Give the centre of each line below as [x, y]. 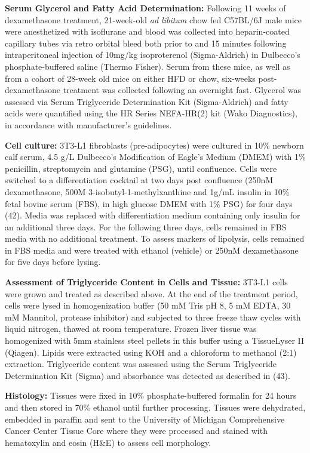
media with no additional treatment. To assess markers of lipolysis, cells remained [155, 238]
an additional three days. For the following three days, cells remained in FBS [146, 226]
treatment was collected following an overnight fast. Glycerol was [182, 90]
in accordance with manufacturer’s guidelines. [88, 124]
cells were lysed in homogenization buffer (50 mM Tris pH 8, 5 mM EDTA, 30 [148, 305]
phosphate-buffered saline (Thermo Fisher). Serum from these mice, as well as [148, 66]
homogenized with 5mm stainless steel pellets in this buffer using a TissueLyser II [155, 340]
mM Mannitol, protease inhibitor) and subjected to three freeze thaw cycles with [153, 317]
